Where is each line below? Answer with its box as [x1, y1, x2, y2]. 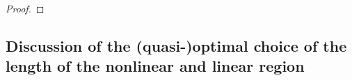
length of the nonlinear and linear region [6, 55, 305, 77]
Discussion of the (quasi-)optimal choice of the [6, 34, 347, 56]
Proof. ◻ [6, 1, 45, 15]
